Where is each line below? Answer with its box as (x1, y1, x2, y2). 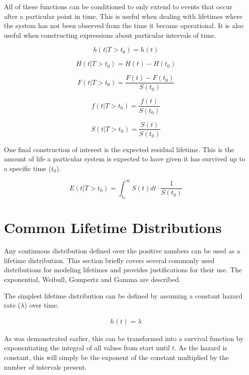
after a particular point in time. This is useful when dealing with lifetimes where (4, 11, 243, 21)
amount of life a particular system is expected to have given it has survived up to (4, 154, 246, 164)
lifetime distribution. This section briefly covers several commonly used (4, 255, 215, 265)
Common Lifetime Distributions (4, 218, 222, 237)
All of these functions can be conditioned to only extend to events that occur (4, 1, 233, 11)
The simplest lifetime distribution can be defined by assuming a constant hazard (4, 290, 243, 300)
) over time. (24, 300, 59, 310)
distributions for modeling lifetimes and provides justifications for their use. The (4, 265, 242, 275)
